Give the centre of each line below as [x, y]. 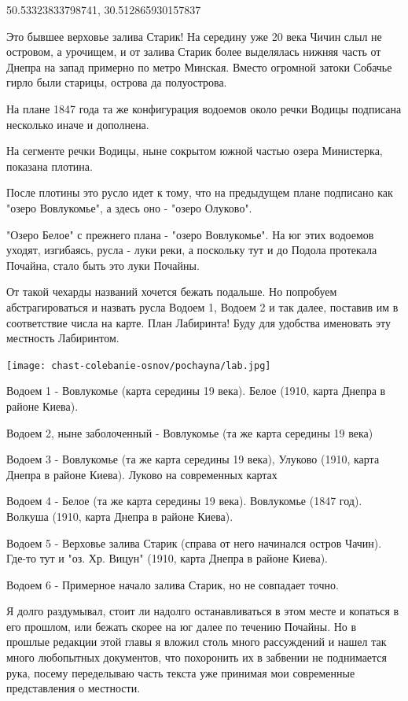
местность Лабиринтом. [63, 338]
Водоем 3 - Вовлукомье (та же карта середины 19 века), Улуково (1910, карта [193, 459]
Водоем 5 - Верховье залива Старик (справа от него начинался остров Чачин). [194, 542]
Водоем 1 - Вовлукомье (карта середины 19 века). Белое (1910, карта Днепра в [196, 391]
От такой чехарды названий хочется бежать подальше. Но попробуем [172, 291]
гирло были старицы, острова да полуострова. [117, 82]
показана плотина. [50, 166]
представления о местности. [74, 688]
